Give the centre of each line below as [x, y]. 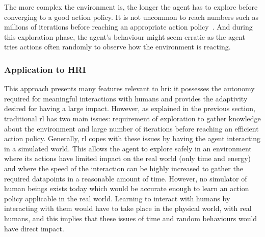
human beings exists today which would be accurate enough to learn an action [127, 188]
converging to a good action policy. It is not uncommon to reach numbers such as [131, 17]
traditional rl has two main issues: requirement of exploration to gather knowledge [132, 118]
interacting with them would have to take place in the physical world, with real [128, 208]
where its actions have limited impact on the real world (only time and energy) [128, 158]
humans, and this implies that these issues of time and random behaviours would [131, 218]
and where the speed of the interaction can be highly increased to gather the [124, 168]
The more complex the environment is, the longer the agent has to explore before [131, 7]
